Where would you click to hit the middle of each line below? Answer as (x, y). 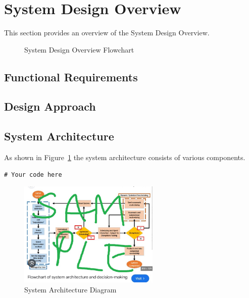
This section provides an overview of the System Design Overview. (107, 33)
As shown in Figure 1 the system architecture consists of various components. (125, 157)
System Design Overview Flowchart (79, 49)
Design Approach (50, 106)
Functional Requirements (71, 77)
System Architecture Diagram (70, 289)
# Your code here (33, 175)
